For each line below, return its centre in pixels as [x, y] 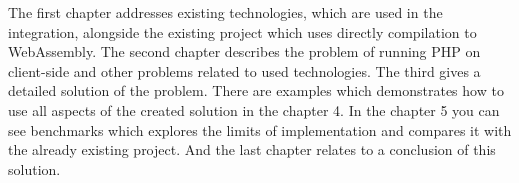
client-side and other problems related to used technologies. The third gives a [244, 70]
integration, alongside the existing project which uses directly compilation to [242, 31]
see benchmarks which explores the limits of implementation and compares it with [260, 129]
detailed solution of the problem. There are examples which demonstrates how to [256, 90]
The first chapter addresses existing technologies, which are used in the [225, 12]
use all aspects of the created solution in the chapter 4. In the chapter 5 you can [254, 109]
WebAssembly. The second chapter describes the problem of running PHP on [244, 51]
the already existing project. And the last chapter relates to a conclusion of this [252, 149]
